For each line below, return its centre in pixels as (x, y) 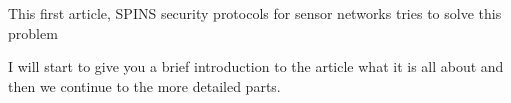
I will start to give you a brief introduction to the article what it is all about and (256, 66)
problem (33, 32)
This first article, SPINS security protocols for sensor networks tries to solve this (255, 13)
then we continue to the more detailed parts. (144, 85)
